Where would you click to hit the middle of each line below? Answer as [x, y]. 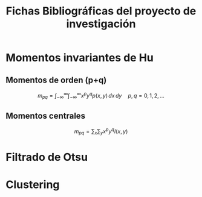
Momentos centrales [46, 116]
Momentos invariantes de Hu [80, 58]
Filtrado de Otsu [47, 157]
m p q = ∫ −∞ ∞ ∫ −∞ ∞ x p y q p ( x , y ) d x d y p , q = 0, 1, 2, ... [101, 96]
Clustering [33, 185]
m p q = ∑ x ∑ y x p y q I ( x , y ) [101, 131]
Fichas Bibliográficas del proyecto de [101, 11]
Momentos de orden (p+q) [56, 80]
